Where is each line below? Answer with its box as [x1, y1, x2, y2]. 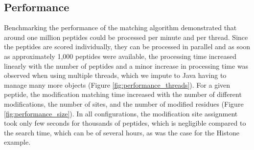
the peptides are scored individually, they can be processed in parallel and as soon [4, 41, 251, 52]
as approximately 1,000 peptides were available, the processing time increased [4, 51, 236, 61]
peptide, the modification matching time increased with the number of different [4, 89, 242, 99]
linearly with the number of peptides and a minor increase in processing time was [4, 60, 249, 71]
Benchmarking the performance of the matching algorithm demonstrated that [4, 22, 237, 33]
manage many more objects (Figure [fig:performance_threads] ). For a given [4, 79, 231, 90]
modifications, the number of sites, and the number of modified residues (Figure [4, 98, 244, 109]
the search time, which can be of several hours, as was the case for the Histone [4, 127, 239, 137]
